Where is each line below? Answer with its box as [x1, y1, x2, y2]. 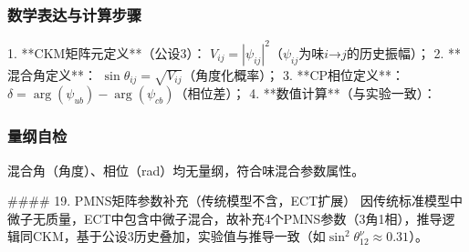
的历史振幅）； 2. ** [346, 43, 462, 62]
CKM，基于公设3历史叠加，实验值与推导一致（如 [32, 227, 326, 246]
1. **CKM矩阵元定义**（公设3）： [7, 43, 206, 62]
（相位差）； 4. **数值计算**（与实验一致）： [174, 84, 436, 103]
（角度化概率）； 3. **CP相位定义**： [182, 65, 405, 84]
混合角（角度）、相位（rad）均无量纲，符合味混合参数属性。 [7, 160, 365, 179]
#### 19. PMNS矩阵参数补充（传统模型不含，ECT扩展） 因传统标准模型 [7, 191, 450, 210]
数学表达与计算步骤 [7, 3, 142, 25]
